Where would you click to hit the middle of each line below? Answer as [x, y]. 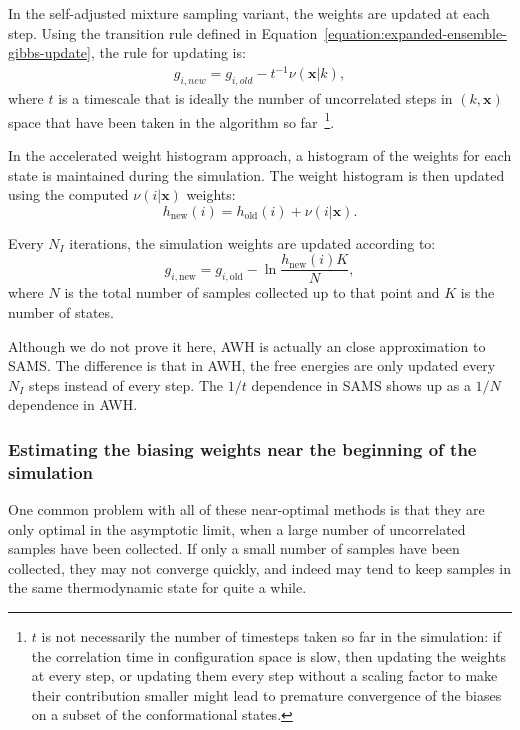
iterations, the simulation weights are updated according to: [252, 242]
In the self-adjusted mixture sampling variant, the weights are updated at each [249, 13]
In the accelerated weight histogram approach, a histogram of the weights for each [260, 154]
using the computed [68, 194]
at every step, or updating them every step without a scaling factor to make [264, 675]
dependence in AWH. [73, 404]
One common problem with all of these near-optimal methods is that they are [246, 509]
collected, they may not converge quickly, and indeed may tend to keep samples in [259, 567]
